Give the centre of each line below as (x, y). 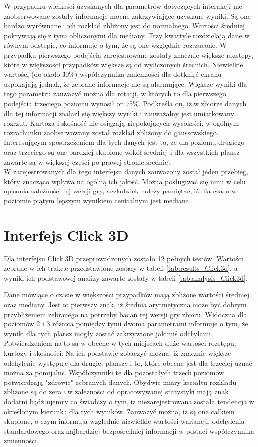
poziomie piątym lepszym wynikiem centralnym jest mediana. (97, 200)
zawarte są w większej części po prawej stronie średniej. (88, 161)
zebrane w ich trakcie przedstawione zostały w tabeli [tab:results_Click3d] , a (121, 268)
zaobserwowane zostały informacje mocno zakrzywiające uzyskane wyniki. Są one (127, 16)
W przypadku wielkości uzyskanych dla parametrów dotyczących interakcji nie (123, 6)
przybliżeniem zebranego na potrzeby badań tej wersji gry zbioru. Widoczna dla (126, 314)
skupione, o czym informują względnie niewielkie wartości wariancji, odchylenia (124, 421)
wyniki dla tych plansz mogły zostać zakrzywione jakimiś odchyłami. (109, 333)
